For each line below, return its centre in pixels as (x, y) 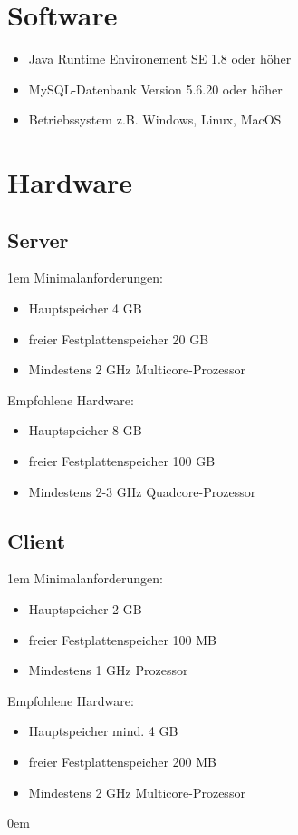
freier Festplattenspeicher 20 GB (119, 338)
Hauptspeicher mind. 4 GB (103, 731)
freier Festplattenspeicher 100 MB (122, 639)
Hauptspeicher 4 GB (85, 308)
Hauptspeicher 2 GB (85, 609)
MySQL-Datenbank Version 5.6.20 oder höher (155, 89)
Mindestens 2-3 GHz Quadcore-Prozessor (142, 491)
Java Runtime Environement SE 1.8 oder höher (160, 59)
